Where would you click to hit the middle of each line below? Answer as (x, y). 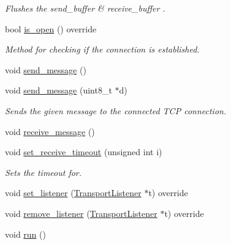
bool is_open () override (51, 28)
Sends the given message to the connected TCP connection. (116, 110)
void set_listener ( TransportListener (73, 193)
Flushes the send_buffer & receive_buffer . (85, 8)
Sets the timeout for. (44, 172)
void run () (25, 234)
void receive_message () (50, 131)
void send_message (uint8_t (59, 90)
